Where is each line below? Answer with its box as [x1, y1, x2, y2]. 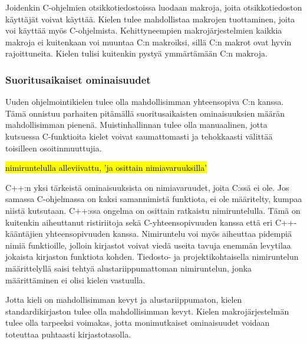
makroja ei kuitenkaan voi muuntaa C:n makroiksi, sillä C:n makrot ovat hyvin [5, 35, 292, 48]
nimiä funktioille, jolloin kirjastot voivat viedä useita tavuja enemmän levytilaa [5, 239, 291, 251]
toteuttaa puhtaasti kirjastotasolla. [5, 328, 131, 340]
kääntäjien [5, 227, 43, 240]
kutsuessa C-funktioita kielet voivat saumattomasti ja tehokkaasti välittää [5, 130, 273, 142]
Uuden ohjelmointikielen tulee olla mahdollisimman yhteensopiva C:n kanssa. [5, 95, 284, 108]
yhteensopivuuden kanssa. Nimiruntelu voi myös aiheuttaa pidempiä [45, 227, 292, 240]
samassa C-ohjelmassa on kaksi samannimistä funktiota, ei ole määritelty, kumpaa [5, 193, 302, 205]
